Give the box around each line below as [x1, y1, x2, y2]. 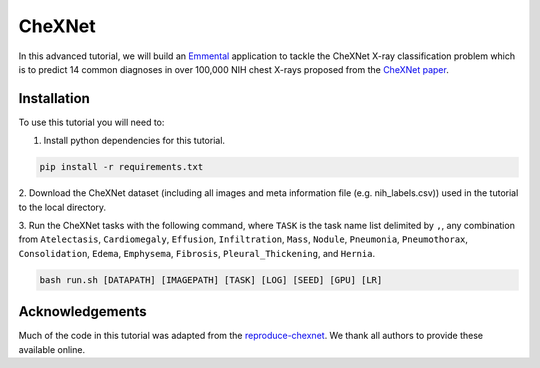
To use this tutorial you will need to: [18, 116, 165, 128]
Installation [18, 90, 90, 107]
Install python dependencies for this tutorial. [43, 135, 225, 147]
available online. [18, 343, 85, 355]
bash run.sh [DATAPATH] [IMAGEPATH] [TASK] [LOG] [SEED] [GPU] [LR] [39, 274, 383, 285]
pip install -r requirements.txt [39, 161, 204, 173]
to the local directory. [18, 201, 107, 213]
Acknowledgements [18, 303, 147, 320]
